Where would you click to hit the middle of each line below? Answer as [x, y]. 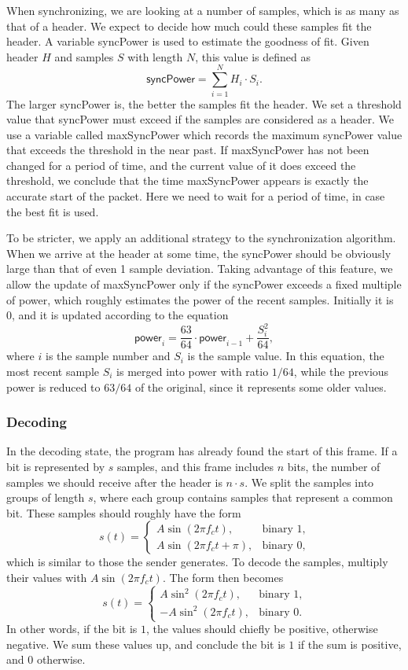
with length [155, 56]
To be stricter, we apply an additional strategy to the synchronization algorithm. [201, 238]
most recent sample [53, 371]
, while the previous [341, 371]
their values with [47, 577]
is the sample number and [108, 356]
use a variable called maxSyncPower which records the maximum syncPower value [204, 134]
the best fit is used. [53, 211]
